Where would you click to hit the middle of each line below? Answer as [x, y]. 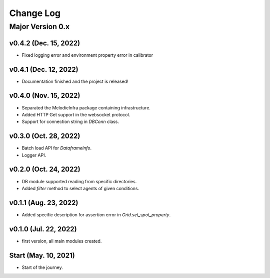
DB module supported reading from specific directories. [79, 181]
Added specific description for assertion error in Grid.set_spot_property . [96, 215]
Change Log [35, 13]
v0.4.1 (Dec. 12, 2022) [44, 69]
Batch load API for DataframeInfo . [57, 148]
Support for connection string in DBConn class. [70, 122]
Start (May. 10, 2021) [42, 255]
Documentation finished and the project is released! [75, 81]
